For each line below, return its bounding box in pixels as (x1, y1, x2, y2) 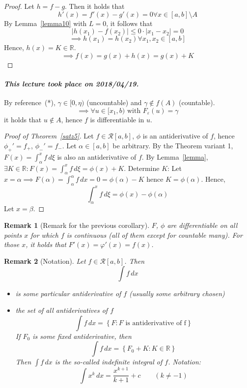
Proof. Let (4, 1, 34, 11)
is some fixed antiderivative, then (32, 331, 132, 341)
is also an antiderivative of (57, 151, 137, 162)
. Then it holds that (65, 1, 125, 11)
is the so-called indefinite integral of (55, 357, 163, 367)
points (4, 229, 22, 240)
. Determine (124, 163, 160, 173)
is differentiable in (90, 114, 144, 124)
